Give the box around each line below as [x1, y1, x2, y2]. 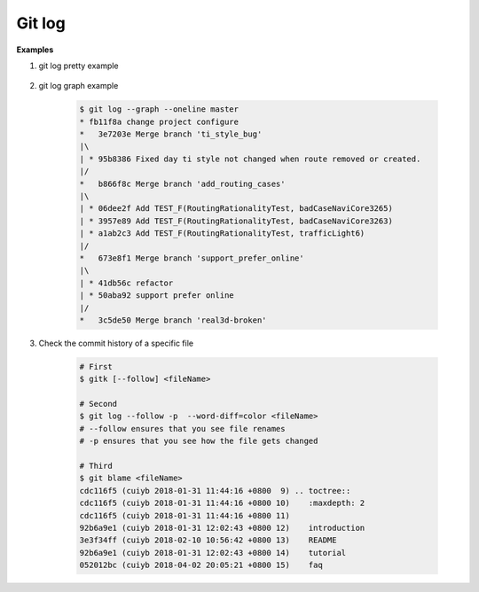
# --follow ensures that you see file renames [79, 424, 286, 433]
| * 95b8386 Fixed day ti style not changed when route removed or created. [79, 153, 421, 164]
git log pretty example [38, 60, 119, 71]
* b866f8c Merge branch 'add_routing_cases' [79, 178, 286, 189]
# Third [79, 461, 113, 471]
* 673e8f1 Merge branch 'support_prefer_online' [79, 253, 305, 263]
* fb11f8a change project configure [79, 116, 239, 127]
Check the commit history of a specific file [38, 338, 194, 348]
